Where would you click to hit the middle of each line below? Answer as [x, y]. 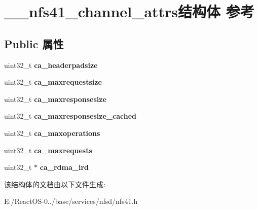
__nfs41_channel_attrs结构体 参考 [129, 11]
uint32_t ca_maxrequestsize [53, 82]
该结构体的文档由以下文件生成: [55, 184]
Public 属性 [34, 43]
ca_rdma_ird [64, 167]
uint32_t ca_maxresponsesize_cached [70, 116]
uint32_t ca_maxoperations [52, 133]
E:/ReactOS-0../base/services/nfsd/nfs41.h [71, 201]
